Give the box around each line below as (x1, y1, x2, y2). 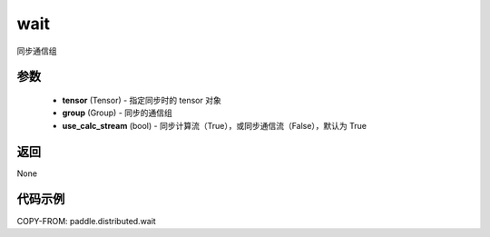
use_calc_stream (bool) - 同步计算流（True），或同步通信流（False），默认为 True (62, 120, 367, 131)
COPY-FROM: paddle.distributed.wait (16, 215, 156, 226)
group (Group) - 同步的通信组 (62, 107, 172, 118)
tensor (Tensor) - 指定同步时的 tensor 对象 (62, 94, 221, 105)
